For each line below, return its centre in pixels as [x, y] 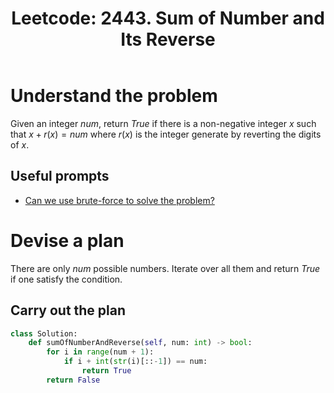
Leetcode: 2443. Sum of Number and [168, 18]
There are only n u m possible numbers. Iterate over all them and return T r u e [165, 268]
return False [73, 380]
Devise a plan [67, 240]
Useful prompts [60, 176]
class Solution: [44, 333]
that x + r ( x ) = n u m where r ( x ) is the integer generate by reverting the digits [166, 134]
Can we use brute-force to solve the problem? [119, 200]
